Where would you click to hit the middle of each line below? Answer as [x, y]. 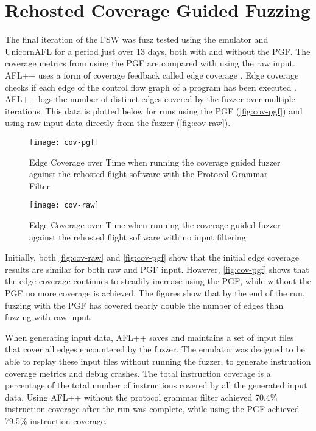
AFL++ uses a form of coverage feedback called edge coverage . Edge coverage [152, 75]
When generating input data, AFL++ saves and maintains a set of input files [149, 337]
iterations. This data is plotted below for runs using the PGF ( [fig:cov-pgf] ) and [154, 110]
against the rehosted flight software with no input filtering [138, 237]
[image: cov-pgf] [64, 142]
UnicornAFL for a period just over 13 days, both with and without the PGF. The [158, 51]
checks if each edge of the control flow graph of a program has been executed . [151, 87]
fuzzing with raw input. [49, 317]
